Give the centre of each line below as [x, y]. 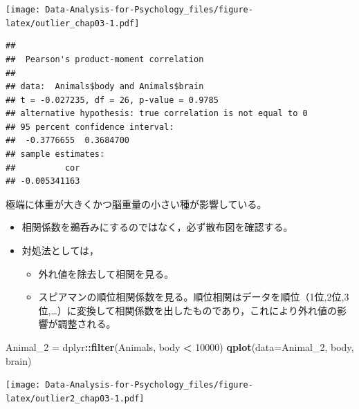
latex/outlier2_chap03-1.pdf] [75, 398]
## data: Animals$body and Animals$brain [105, 87]
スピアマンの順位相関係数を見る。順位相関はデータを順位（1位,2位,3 [194, 297]
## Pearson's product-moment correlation [105, 59]
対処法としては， [61, 250]
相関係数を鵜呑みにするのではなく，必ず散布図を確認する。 [157, 227]
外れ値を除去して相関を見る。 [106, 273]
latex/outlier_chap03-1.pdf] [73, 23]
